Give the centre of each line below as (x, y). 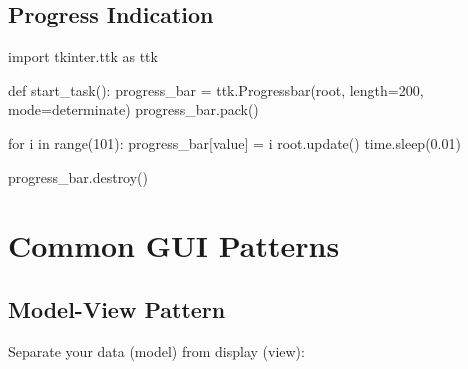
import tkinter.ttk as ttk (83, 56)
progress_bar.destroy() (78, 176)
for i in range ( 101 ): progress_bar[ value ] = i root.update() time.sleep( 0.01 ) (234, 142)
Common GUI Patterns (174, 245)
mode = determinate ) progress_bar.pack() (133, 109)
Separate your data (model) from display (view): (156, 350)
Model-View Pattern (117, 308)
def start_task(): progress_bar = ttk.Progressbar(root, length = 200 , (216, 89)
